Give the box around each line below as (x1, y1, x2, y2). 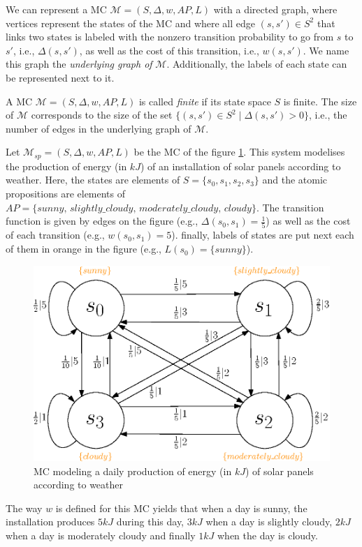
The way (6, 500, 43, 515)
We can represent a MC (6, 2, 107, 16)
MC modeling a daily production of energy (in (34, 463, 232, 478)
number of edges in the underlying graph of (6, 121, 191, 135)
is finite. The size (283, 93, 357, 108)
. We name (303, 43, 349, 57)
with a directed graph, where (213, 2, 338, 16)
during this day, (116, 514, 184, 529)
